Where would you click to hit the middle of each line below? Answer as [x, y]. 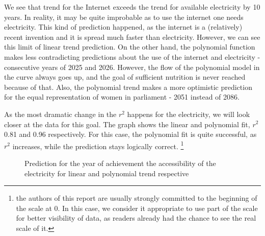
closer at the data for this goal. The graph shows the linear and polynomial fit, [127, 124]
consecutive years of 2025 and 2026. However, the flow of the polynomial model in [132, 67]
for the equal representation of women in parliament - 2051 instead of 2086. [122, 97]
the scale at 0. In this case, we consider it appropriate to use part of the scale [137, 208]
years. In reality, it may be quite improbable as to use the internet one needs [124, 17]
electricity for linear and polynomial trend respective [107, 173]
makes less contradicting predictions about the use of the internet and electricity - [132, 56]
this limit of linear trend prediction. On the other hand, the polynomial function [130, 47]
